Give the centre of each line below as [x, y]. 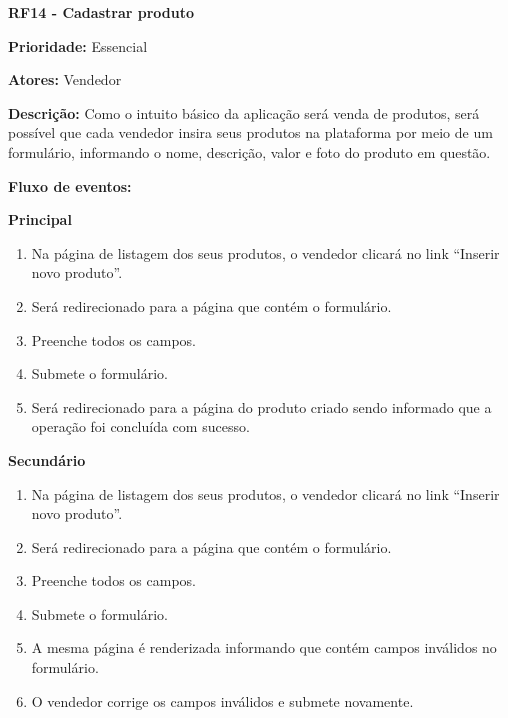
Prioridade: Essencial [78, 45]
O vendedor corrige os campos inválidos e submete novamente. [222, 700]
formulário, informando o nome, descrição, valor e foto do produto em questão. [249, 151]
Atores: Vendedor [65, 79]
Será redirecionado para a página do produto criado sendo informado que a [261, 406]
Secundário [47, 459]
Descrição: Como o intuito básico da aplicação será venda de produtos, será [244, 112]
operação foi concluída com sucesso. [140, 426]
